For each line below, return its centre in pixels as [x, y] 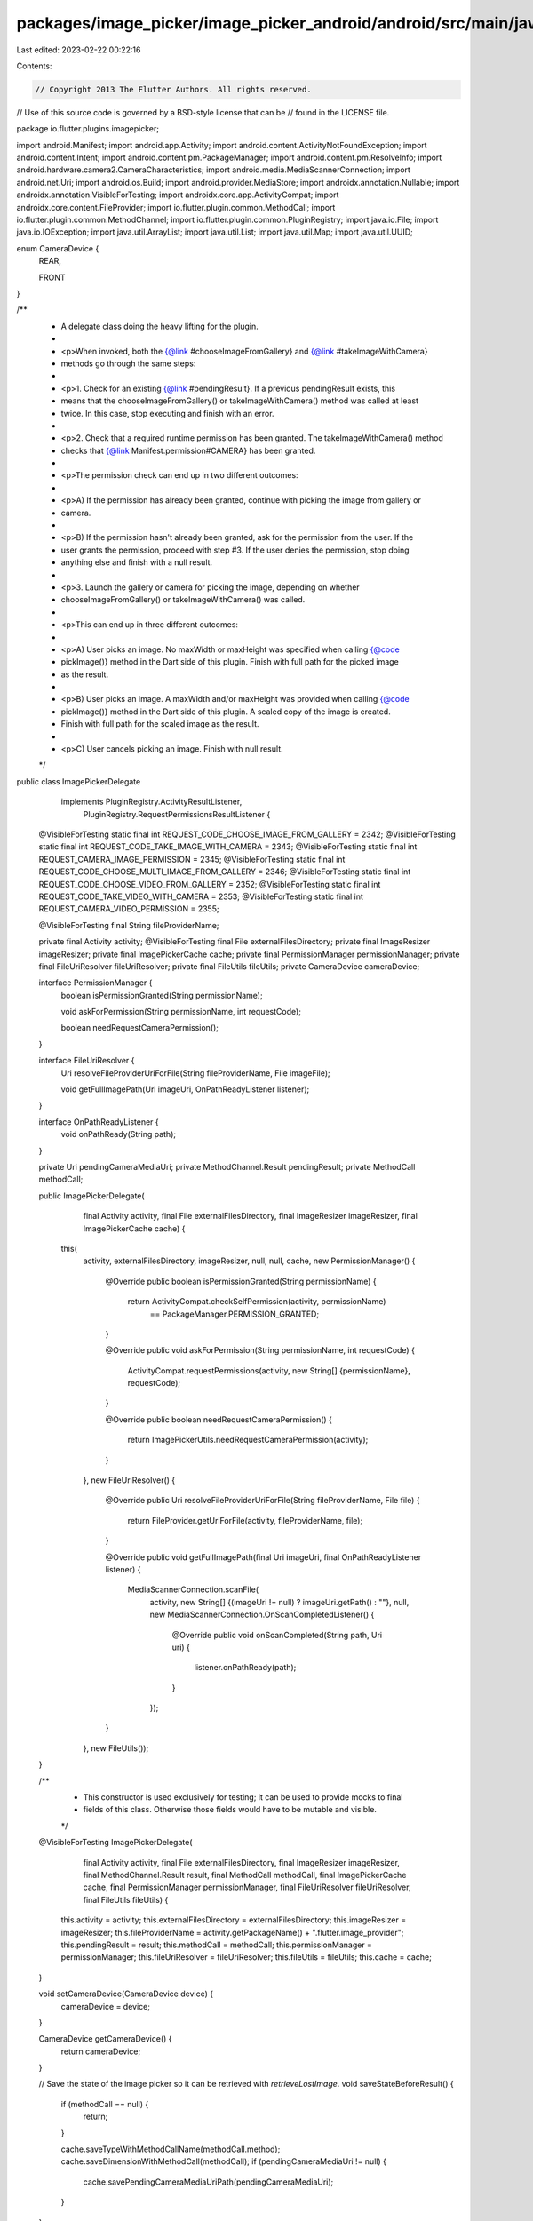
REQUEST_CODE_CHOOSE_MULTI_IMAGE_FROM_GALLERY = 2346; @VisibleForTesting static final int [225, 872]
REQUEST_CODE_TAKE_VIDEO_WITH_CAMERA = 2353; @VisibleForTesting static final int [201, 896]
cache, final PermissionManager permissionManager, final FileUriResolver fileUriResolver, [247, 1887]
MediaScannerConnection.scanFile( [193, 1589]
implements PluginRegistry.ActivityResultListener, [151, 802]
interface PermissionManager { [95, 983]
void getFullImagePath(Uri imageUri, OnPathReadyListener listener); [185, 1089]
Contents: [34, 66]
